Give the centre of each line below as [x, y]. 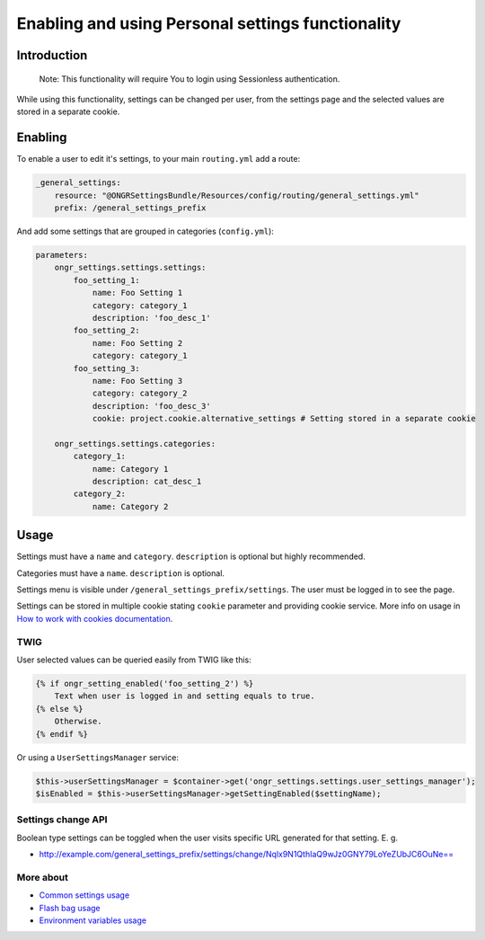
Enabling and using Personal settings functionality [209, 23]
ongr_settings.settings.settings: [130, 268]
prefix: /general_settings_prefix [130, 208]
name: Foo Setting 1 [137, 293]
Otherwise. [78, 722]
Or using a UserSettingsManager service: [98, 757]
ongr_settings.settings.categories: [135, 443]
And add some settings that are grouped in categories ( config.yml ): [145, 231]
